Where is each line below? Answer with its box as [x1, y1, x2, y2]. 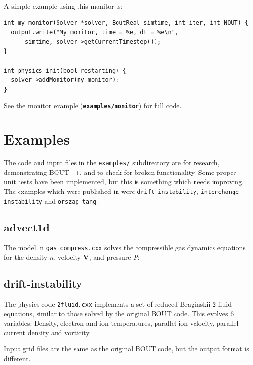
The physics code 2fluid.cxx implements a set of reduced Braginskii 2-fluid [4, 298, 232, 308]
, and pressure [89, 252, 131, 262]
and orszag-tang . [44, 195, 98, 206]
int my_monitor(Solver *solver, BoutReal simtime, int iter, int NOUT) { [4, 19, 249, 26]
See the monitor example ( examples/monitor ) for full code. [4, 100, 182, 111]
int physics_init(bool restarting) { [4, 67, 126, 74]
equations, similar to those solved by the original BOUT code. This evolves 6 [4, 308, 234, 318]
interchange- [200, 188, 243, 195]
